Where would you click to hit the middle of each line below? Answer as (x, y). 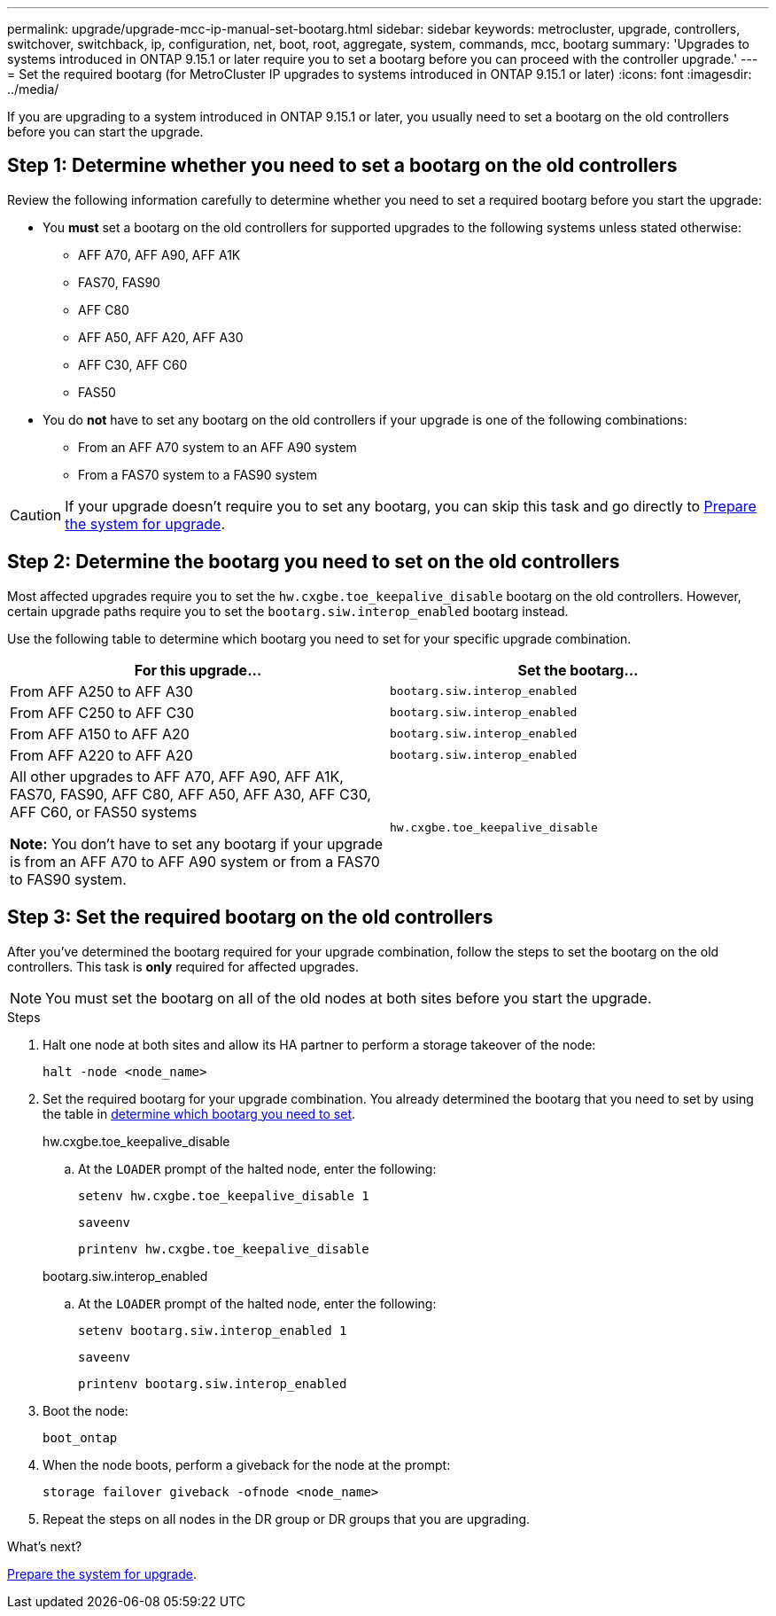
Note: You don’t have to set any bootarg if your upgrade (197, 843)
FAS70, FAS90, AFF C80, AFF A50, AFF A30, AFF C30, (190, 794)
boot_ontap (80, 1437)
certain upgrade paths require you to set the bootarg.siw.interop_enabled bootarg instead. (288, 611)
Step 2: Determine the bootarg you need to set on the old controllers (314, 562)
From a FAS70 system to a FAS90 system (198, 474)
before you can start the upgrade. (105, 132)
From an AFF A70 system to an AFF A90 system (217, 447)
